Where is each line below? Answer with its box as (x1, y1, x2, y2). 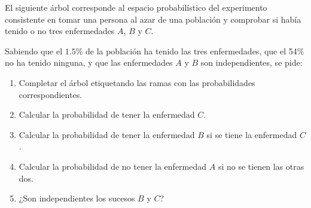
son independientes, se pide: (200, 56, 303, 69)
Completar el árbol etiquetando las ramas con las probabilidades (19, 76, 255, 88)
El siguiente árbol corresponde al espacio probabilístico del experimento (5, 1, 267, 13)
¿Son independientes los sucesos (19, 192, 135, 204)
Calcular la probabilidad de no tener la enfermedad (19, 160, 207, 172)
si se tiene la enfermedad (206, 128, 297, 140)
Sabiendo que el (5, 44, 63, 57)
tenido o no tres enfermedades (5, 25, 115, 37)
